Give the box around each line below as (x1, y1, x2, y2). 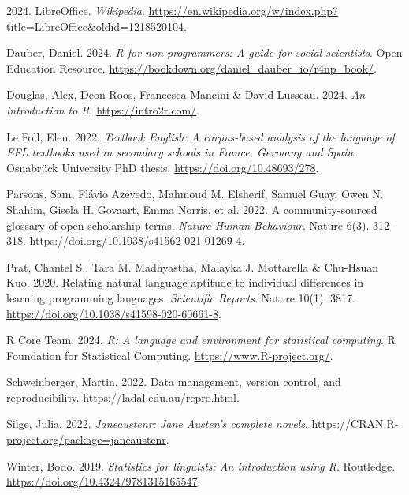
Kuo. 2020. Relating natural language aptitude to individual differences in (6, 274, 364, 291)
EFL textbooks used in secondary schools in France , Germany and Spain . (6, 144, 357, 160)
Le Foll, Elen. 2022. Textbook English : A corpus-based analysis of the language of (6, 128, 395, 144)
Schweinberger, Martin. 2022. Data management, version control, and (6, 373, 341, 390)
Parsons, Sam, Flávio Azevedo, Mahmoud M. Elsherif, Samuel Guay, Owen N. (6, 186, 384, 202)
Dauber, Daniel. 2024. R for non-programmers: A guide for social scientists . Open (6, 44, 403, 61)
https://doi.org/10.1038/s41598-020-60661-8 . (6, 305, 221, 321)
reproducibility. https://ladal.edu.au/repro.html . (6, 388, 240, 405)
